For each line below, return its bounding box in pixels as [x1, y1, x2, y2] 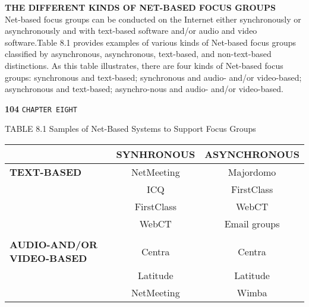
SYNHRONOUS [116, 147, 196, 161]
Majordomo [228, 165, 276, 179]
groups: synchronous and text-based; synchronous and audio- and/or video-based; [5, 71, 302, 83]
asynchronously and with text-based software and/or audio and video [5, 24, 257, 37]
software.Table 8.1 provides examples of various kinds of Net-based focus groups [5, 36, 296, 48]
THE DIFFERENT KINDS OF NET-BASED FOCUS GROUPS [5, 1, 276, 13]
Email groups [224, 217, 280, 230]
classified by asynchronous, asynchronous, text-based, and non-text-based [5, 48, 272, 60]
